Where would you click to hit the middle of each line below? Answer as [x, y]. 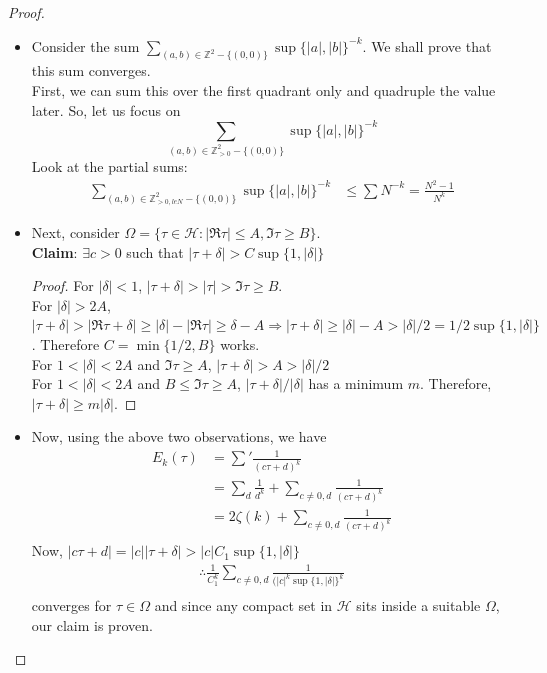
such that [155, 251]
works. [240, 343]
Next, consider [75, 231]
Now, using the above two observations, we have [179, 436]
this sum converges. [91, 70]
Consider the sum [85, 45]
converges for [71, 605]
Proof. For [62, 285]
